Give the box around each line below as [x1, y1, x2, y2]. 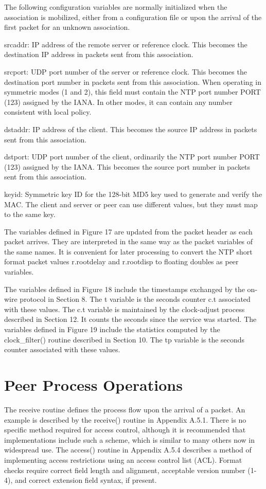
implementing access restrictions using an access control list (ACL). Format [4, 454, 242, 465]
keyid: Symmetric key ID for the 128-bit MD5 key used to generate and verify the [4, 188, 262, 199]
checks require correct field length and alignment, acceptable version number [4, 464, 245, 475]
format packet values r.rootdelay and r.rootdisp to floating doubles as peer [4, 256, 239, 267]
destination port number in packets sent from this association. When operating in [4, 76, 261, 87]
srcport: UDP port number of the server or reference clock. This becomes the [4, 66, 247, 77]
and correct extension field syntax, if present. [14, 475, 157, 485]
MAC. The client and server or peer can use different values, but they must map [4, 198, 258, 209]
